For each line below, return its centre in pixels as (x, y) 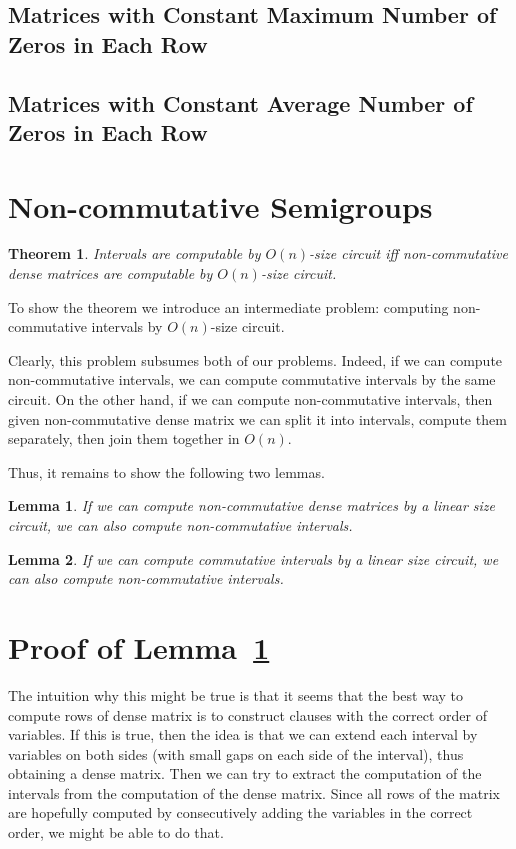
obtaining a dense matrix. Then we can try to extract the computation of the (245, 773)
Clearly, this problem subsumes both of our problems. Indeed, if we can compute (255, 359)
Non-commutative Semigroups (220, 205)
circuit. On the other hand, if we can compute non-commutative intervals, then (250, 399)
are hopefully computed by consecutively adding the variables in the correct (240, 812)
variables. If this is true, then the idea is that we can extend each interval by (243, 734)
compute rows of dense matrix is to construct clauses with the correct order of (248, 714)
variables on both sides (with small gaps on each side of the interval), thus (236, 753)
